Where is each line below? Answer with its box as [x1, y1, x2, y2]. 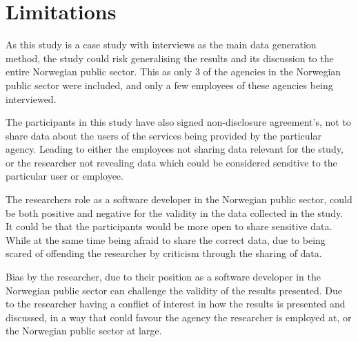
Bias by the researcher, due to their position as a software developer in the [6, 269, 321, 284]
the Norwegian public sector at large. [6, 323, 162, 338]
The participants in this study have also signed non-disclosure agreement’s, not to [6, 115, 351, 129]
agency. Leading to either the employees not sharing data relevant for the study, [6, 142, 344, 156]
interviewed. [6, 91, 57, 106]
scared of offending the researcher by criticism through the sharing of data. [6, 246, 322, 260]
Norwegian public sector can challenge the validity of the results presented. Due [6, 283, 342, 297]
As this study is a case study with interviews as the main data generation [6, 37, 317, 52]
